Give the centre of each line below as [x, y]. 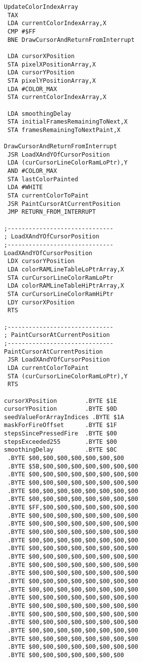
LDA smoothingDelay [39, 114]
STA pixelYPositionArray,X [52, 81]
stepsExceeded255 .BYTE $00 [61, 442]
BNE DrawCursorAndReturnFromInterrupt [71, 40]
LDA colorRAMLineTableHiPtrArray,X [66, 286]
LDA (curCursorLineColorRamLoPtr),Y [68, 163]
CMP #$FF [22, 31]
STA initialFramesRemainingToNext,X [68, 122]
